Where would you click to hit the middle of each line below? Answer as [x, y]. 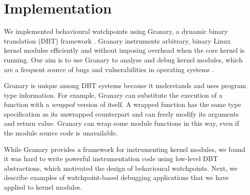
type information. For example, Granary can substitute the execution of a [113, 95]
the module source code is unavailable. [61, 133]
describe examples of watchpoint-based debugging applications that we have [117, 177]
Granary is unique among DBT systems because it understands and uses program [125, 85]
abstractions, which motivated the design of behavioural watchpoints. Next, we [121, 168]
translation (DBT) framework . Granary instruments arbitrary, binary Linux [117, 40]
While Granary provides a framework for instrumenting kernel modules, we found [125, 149]
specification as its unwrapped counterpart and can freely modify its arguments [121, 113]
